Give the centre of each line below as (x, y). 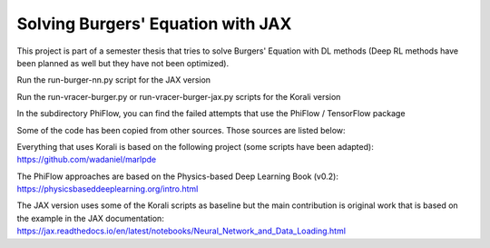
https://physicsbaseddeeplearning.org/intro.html (108, 189)
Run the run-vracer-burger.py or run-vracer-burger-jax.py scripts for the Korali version (179, 96)
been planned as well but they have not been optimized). (123, 63)
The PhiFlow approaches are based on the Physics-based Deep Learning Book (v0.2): (178, 176)
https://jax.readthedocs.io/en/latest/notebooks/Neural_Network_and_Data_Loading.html (181, 231)
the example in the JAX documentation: (91, 218)
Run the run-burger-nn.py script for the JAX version (114, 80)
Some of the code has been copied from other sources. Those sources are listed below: (181, 130)
